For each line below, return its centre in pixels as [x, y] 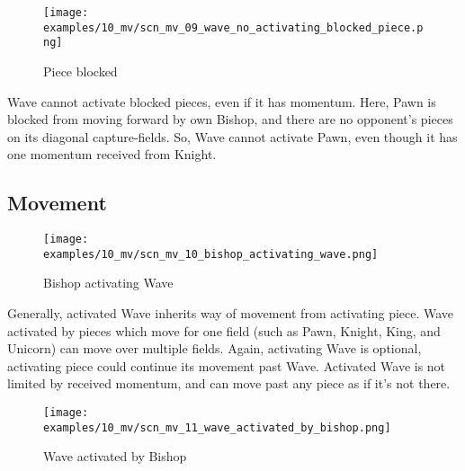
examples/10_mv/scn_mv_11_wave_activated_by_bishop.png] [217, 427]
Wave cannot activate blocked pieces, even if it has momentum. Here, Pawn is [222, 101]
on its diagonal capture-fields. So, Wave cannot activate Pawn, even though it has [232, 136]
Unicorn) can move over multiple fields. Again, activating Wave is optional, [215, 348]
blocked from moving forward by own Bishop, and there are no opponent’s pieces [230, 119]
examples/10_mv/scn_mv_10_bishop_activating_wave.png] [211, 254]
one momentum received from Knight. [112, 154]
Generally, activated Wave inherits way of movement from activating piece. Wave [231, 313]
